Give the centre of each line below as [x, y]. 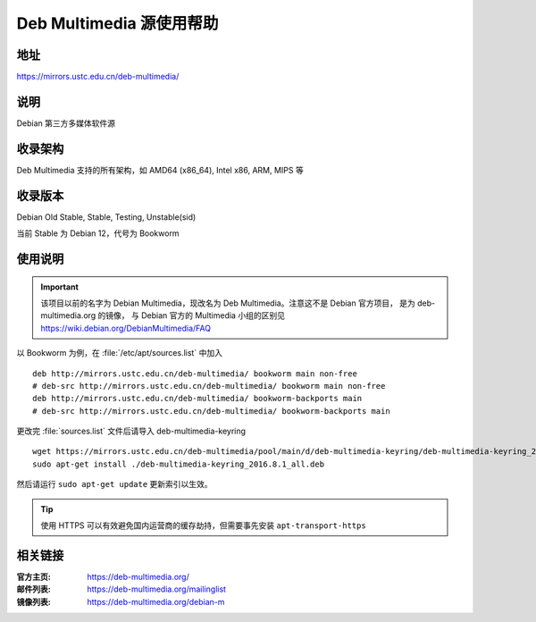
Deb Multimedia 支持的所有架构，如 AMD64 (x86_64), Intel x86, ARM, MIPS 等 [160, 170]
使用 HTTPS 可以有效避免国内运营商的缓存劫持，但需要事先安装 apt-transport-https [203, 525]
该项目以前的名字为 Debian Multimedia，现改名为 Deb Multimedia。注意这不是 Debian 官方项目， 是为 [228, 303]
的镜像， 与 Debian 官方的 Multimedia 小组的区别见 [192, 315]
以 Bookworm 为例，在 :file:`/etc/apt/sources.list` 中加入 [120, 353]
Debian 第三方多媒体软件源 [66, 123]
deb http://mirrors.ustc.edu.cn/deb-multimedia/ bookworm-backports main [197, 399]
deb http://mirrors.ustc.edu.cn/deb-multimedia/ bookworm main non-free [195, 374]
